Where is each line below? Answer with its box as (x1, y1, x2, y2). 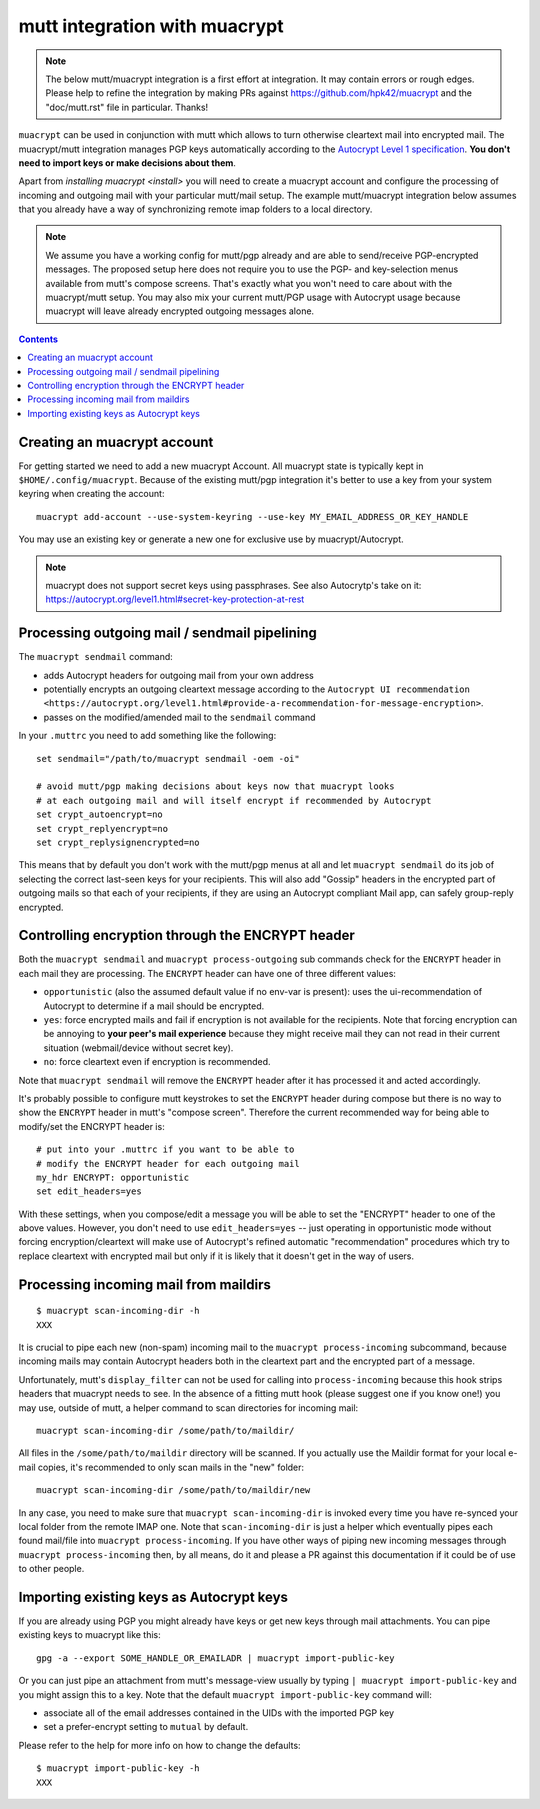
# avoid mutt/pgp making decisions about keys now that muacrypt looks (36, 781, 395, 792)
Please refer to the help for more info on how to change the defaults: (18, 1739, 301, 1751)
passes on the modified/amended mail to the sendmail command (43, 711, 316, 723)
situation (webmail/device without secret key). (43, 1041, 234, 1054)
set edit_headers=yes (36, 1186, 142, 1197)
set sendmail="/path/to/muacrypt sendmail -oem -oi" (36, 753, 300, 764)
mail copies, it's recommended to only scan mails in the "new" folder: (18, 1461, 305, 1473)
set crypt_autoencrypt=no (36, 809, 164, 820)
